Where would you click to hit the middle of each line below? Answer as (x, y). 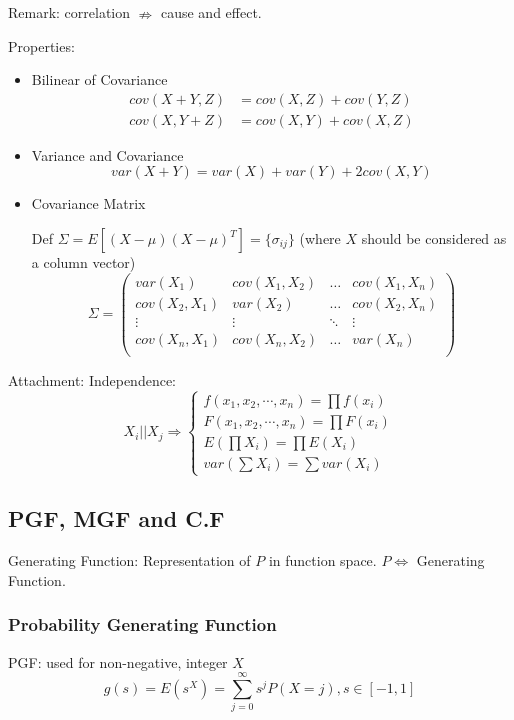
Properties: (41, 45)
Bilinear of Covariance (99, 79)
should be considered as (434, 238)
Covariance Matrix (88, 203)
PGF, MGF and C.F (116, 518)
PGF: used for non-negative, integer (118, 661)
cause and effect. (211, 12)
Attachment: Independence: (92, 379)
